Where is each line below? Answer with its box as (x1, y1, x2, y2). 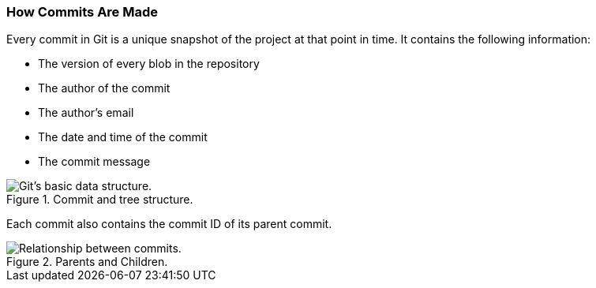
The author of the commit (38, 81, 171, 95)
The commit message (38, 155, 151, 169)
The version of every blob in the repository (38, 57, 260, 71)
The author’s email (38, 106, 134, 120)
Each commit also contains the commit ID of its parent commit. (6, 217, 332, 231)
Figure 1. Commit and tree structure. (6, 193, 193, 207)
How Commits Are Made (6, 4, 159, 20)
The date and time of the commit (38, 130, 208, 144)
